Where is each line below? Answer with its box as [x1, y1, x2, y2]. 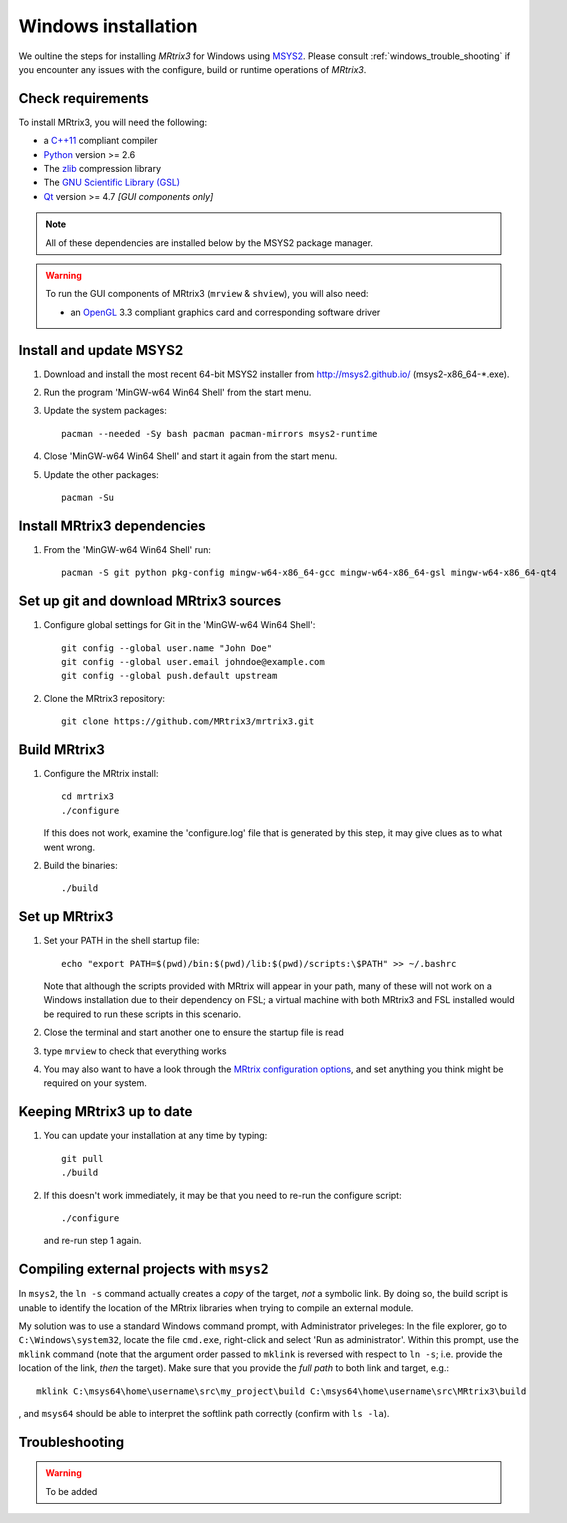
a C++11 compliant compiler [43, 135, 158, 147]
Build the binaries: [43, 860, 119, 872]
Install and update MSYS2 [18, 341, 184, 359]
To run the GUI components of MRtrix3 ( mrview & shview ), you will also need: [45, 288, 369, 300]
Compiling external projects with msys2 [18, 1261, 269, 1278]
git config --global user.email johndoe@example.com [61, 656, 325, 667]
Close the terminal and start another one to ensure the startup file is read [43, 1026, 345, 1039]
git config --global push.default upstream [61, 670, 278, 682]
